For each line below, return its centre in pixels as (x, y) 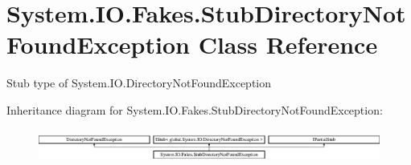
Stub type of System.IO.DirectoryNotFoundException (139, 83)
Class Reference (288, 44)
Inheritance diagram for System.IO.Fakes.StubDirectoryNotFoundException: (195, 109)
